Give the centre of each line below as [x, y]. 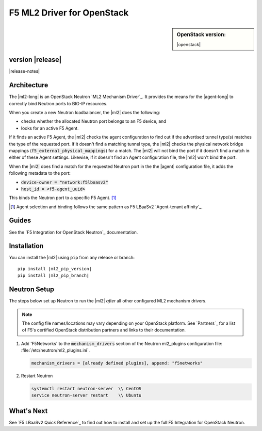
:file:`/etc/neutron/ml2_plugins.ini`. [56, 350]
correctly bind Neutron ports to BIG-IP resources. [58, 103]
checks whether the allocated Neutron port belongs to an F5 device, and [94, 121]
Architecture [29, 85]
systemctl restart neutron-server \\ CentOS [86, 389]
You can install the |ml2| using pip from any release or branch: [72, 258]
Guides [20, 221]
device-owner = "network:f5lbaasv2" [65, 182]
